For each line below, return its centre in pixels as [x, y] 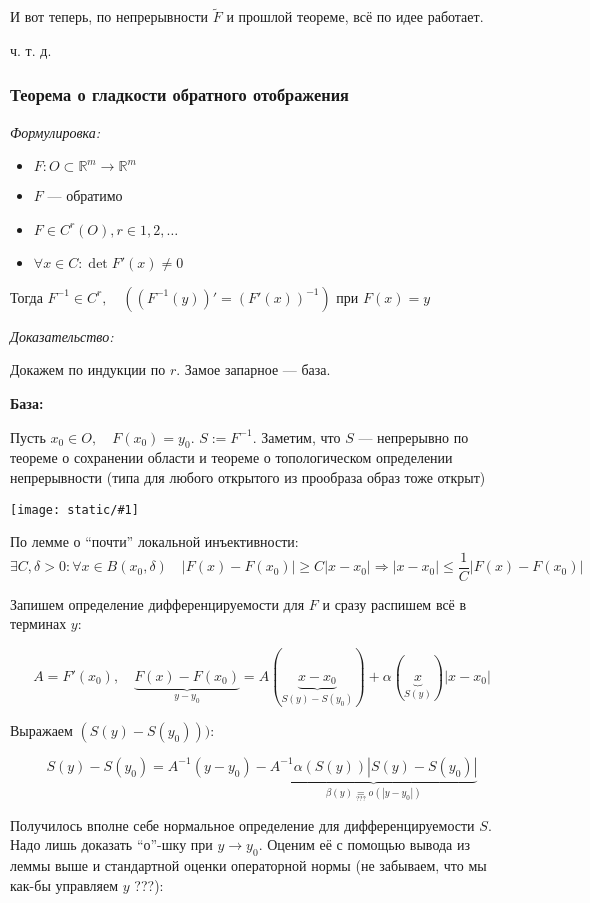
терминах [38, 623]
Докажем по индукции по [88, 369]
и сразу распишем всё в [394, 603]
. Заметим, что [296, 436]
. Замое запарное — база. [253, 369]
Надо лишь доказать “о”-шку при [111, 844]
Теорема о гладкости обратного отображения [179, 94]
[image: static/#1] [74, 509]
